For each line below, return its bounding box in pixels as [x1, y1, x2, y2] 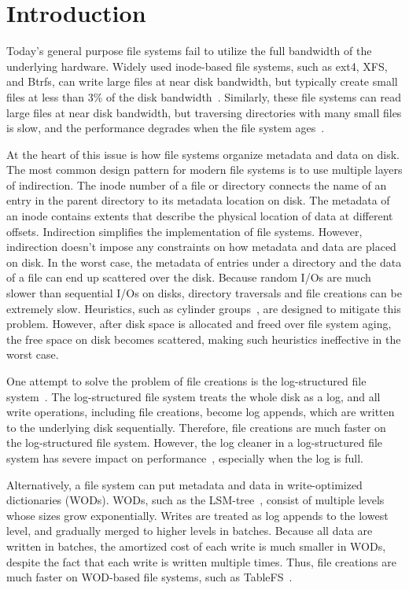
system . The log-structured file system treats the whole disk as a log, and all [6, 388, 381, 404]
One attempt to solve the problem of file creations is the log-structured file [6, 373, 367, 389]
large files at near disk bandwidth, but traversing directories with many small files [6, 104, 402, 120]
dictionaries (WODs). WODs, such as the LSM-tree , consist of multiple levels [6, 492, 385, 508]
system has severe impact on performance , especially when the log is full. [6, 449, 363, 466]
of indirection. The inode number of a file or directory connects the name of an [6, 176, 387, 193]
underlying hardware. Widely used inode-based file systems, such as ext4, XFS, [6, 57, 388, 74]
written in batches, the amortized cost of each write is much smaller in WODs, [6, 537, 386, 554]
